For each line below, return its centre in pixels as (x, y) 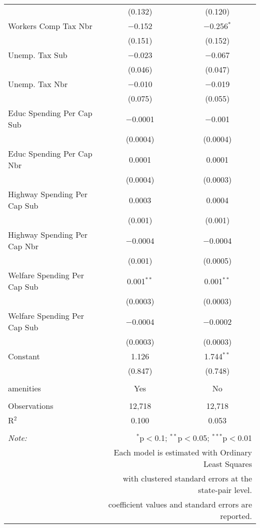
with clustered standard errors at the (187, 478)
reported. (236, 516)
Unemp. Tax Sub (38, 55)
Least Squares (228, 464)
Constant (24, 356)
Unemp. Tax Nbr (38, 84)
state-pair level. (225, 490)
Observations (31, 406)
